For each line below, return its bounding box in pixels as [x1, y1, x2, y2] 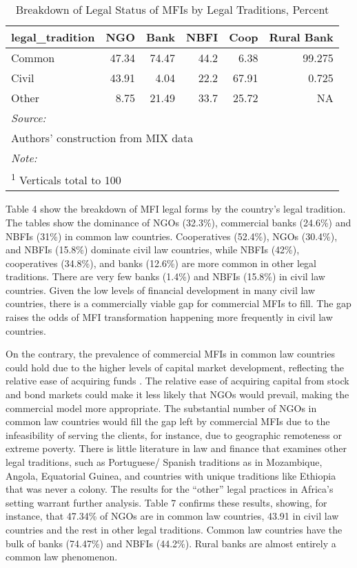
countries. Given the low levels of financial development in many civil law [6, 282, 316, 297]
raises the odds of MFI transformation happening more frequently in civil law [6, 310, 333, 324]
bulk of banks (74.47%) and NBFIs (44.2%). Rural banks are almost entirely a [6, 536, 336, 550]
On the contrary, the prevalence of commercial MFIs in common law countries [6, 346, 336, 361]
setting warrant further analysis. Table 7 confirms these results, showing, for [6, 495, 327, 509]
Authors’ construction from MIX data [11, 130, 194, 146]
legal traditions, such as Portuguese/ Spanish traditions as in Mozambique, [6, 455, 323, 469]
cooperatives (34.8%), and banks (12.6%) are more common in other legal [6, 255, 317, 270]
